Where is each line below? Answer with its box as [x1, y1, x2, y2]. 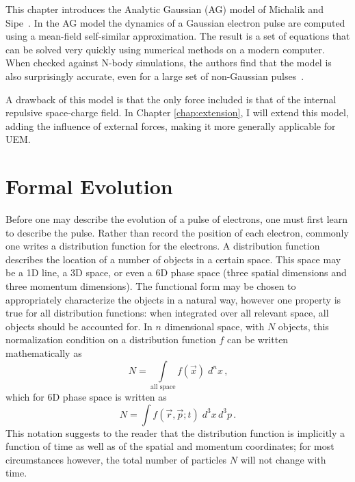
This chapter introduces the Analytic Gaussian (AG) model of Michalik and [5, 2, 324, 16]
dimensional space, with [164, 319, 265, 333]
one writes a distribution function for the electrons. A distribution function [5, 239, 320, 253]
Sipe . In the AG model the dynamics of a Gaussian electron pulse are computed [5, 15, 345, 29]
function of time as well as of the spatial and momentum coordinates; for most [5, 439, 334, 453]
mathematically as [5, 346, 82, 360]
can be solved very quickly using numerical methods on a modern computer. [5, 42, 325, 56]
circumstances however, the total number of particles [5, 452, 227, 466]
